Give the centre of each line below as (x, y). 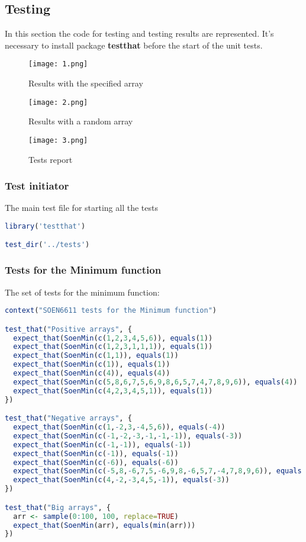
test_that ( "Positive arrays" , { (68, 329)
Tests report (51, 159)
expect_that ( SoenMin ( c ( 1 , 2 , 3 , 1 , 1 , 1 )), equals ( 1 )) (113, 347)
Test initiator (37, 186)
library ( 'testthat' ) (45, 226)
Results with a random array (81, 121)
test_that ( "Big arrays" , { (58, 507)
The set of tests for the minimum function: (82, 292)
